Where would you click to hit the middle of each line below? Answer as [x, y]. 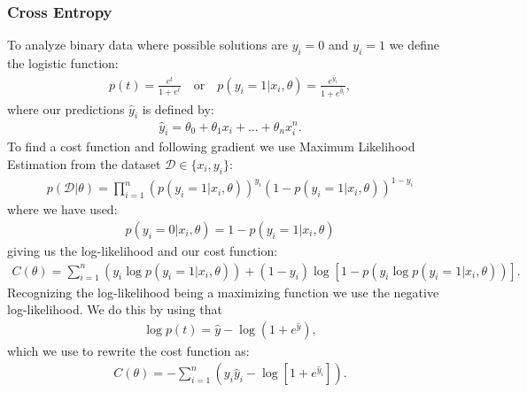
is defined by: [178, 108]
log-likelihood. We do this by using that [115, 309]
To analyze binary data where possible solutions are [147, 45]
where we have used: [62, 209]
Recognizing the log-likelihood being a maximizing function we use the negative [223, 292]
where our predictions [66, 108]
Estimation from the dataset [84, 163]
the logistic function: [63, 63]
